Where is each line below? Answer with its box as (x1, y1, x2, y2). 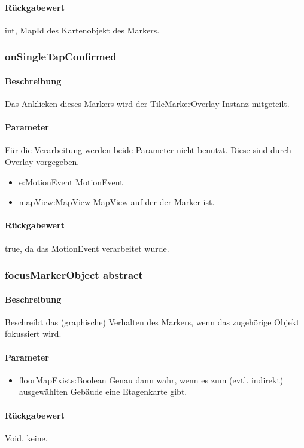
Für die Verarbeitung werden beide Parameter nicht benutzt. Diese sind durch (5, 144, 291, 156)
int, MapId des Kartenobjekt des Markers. (5, 23, 160, 36)
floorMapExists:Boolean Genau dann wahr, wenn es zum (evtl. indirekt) (19, 373, 284, 386)
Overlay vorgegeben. (5, 156, 80, 168)
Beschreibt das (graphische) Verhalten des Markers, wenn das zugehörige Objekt (5, 315, 300, 328)
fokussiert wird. (5, 327, 62, 340)
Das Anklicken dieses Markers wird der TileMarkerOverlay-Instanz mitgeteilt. (5, 97, 290, 110)
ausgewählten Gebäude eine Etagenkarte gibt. (19, 385, 187, 398)
